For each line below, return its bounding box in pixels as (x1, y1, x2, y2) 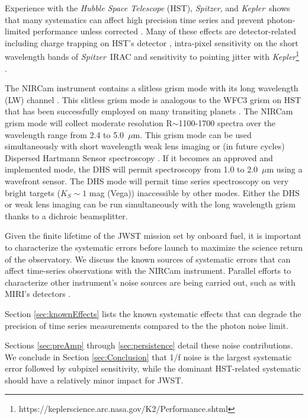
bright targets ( (5, 186, 60, 199)
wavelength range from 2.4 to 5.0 (5, 128, 124, 140)
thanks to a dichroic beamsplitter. (5, 209, 128, 222)
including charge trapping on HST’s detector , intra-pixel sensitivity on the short (5, 36, 299, 49)
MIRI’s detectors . (5, 287, 71, 300)
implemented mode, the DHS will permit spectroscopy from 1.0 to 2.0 (5, 163, 258, 175)
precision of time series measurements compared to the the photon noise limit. (5, 319, 288, 331)
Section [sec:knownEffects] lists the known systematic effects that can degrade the (5, 307, 301, 319)
